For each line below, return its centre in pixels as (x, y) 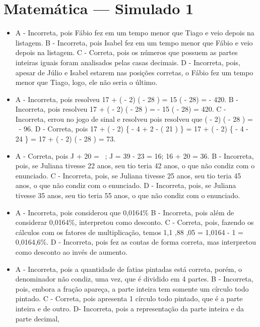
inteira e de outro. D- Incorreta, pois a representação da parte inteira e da (130, 308)
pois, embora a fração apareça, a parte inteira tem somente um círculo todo (132, 288)
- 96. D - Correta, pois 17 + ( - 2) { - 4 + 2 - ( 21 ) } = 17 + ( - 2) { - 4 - (134, 129)
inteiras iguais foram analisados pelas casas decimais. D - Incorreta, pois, (128, 62)
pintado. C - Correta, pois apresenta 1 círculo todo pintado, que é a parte (129, 298)
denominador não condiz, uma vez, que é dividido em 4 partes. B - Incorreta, (134, 279)
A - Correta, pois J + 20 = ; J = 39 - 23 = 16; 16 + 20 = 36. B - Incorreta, (135, 155)
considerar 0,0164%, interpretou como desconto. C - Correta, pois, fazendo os (135, 222)
